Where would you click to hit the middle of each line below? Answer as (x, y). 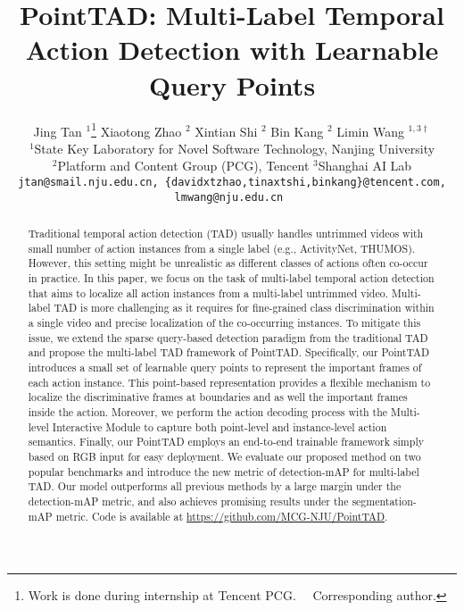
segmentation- (384, 501)
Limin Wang (370, 131)
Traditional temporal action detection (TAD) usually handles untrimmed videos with (226, 234)
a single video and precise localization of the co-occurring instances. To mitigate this (224, 322)
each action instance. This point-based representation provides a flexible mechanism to (229, 382)
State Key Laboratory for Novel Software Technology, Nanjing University (235, 148)
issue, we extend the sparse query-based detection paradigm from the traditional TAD (228, 337)
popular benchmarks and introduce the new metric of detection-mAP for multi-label (224, 471)
